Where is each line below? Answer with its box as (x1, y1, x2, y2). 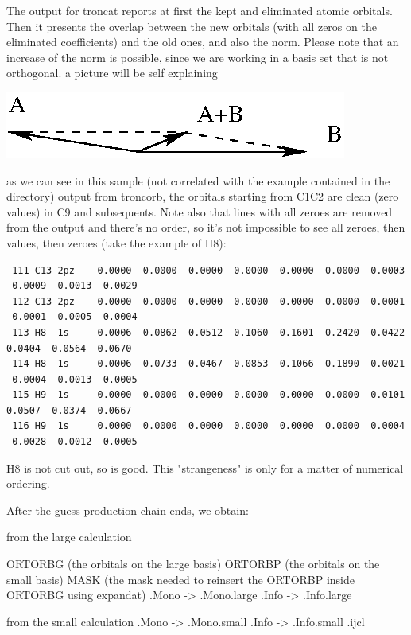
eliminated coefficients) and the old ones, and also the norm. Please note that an (6, 33, 399, 50)
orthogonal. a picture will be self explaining (6, 64, 218, 81)
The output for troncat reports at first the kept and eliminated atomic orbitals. (6, 2, 393, 18)
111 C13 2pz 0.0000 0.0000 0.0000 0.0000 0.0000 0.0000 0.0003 (12, 264, 405, 276)
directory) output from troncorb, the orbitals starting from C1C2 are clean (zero (6, 188, 399, 205)
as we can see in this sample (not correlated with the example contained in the (6, 172, 390, 189)
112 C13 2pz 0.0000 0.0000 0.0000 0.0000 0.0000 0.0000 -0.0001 (12, 295, 405, 307)
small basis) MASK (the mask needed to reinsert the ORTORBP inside (6, 571, 355, 587)
